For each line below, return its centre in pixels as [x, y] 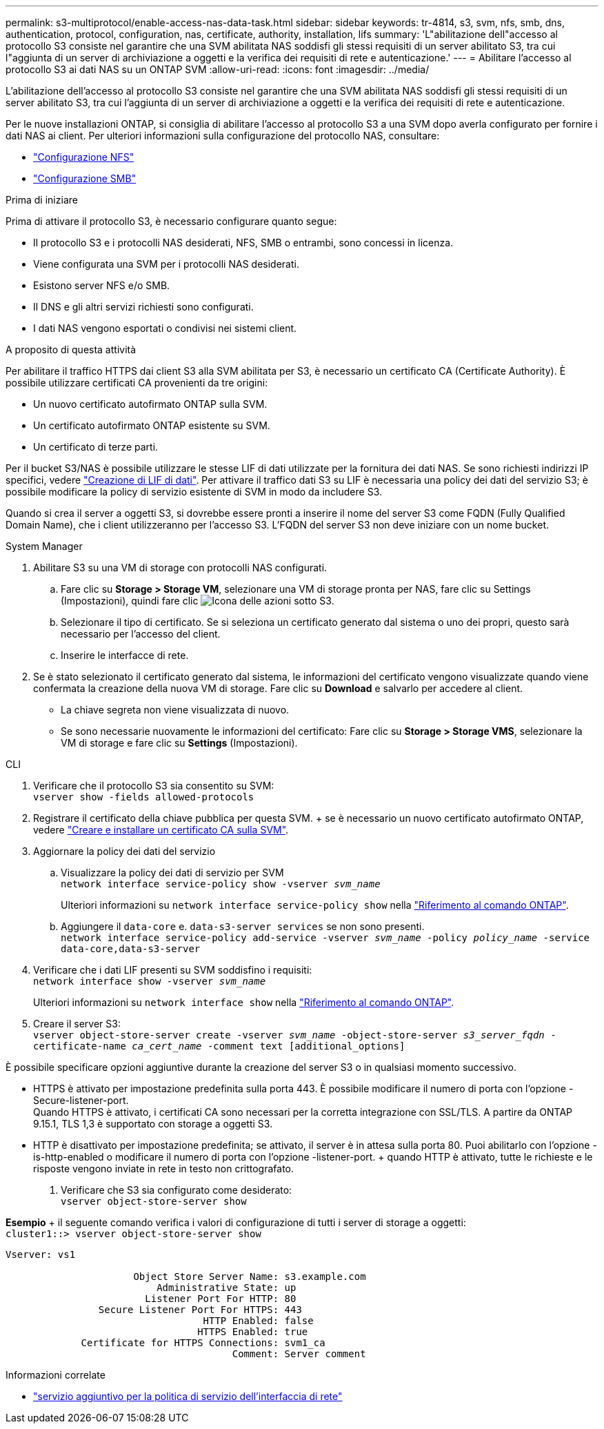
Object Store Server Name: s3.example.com [250, 1277]
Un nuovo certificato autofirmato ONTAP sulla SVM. [150, 404]
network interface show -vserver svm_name [150, 981]
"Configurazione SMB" [85, 178]
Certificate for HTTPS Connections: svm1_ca [203, 1343]
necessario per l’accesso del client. [141, 634]
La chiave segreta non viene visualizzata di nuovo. [175, 710]
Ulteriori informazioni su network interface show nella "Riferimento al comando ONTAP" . [244, 1002]
